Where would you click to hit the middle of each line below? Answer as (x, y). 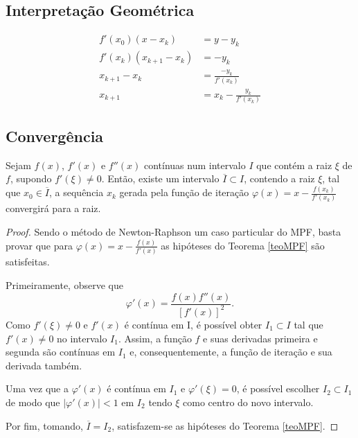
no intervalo (82, 338)
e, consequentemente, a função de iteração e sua (231, 352)
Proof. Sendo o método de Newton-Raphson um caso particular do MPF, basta (173, 232)
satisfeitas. (28, 262)
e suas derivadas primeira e (260, 338)
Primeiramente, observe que (64, 284)
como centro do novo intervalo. (248, 402)
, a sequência (77, 192)
